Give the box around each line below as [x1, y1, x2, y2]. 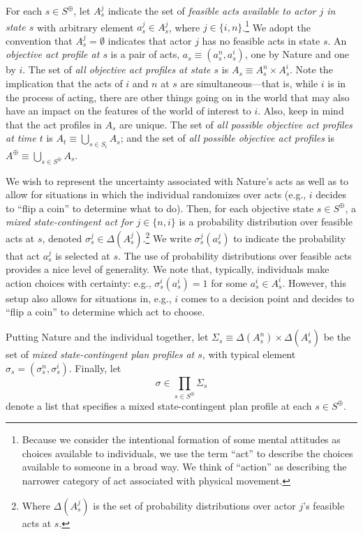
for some [211, 275, 248, 290]
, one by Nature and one [244, 47, 349, 61]
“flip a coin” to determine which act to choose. [6, 304, 205, 319]
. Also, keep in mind [258, 103, 344, 118]
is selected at [55, 248, 110, 262]
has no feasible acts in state [202, 33, 320, 47]
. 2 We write [142, 229, 192, 245]
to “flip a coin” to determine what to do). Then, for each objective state [6, 200, 314, 215]
